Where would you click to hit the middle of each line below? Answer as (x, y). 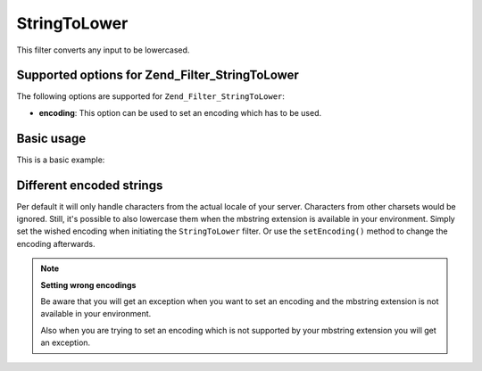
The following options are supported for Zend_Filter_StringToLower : (151, 96)
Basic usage (51, 138)
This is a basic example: (61, 160)
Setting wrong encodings (88, 284)
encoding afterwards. (56, 243)
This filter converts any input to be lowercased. (103, 50)
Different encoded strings (90, 185)
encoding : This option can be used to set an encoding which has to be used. (180, 112)
